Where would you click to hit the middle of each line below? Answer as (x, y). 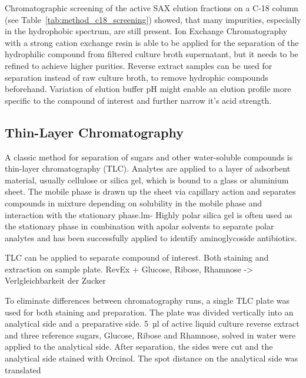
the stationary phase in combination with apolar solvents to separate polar (139, 226)
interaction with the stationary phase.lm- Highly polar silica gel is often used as (149, 214)
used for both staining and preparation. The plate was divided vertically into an (149, 312)
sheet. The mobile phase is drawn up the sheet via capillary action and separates (150, 191)
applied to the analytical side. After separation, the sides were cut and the (139, 346)
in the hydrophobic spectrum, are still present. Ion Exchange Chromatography (146, 31)
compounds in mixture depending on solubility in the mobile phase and (134, 203)
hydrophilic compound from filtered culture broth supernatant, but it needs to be (152, 54)
